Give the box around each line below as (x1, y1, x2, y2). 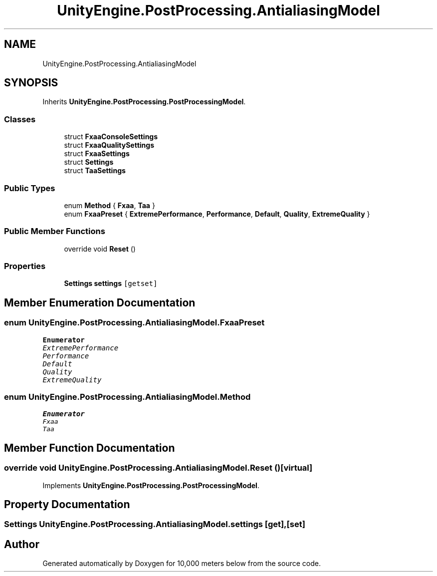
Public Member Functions (4, 226, 105, 237)
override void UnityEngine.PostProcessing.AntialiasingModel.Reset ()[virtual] (4, 463, 313, 473)
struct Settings (64, 158, 114, 167)
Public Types (4, 183, 55, 193)
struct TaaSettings (64, 166, 126, 175)
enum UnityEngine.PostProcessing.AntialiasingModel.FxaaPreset (4, 317, 265, 328)
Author (4, 538, 39, 551)
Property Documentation (4, 498, 130, 511)
